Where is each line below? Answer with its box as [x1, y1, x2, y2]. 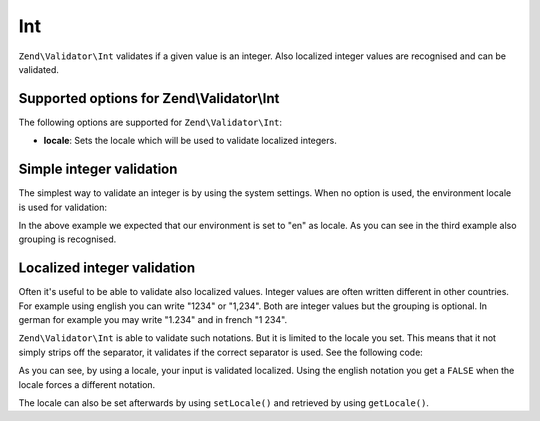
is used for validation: [18, 201, 107, 213]
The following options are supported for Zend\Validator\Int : [18, 116, 283, 128]
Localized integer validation [18, 260, 196, 277]
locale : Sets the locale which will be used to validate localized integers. [43, 135, 337, 147]
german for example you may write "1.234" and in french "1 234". [18, 314, 288, 325]
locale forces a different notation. [18, 378, 156, 390]
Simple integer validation [18, 161, 178, 178]
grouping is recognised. [18, 233, 117, 245]
